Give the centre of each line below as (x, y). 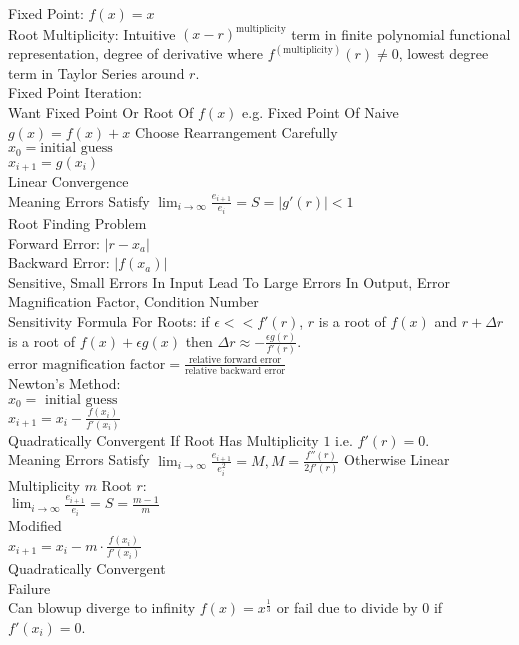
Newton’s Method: (64, 383)
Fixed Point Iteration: (75, 92)
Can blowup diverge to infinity (102, 607)
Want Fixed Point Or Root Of (101, 111)
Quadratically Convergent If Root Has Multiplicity (163, 439)
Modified (35, 524)
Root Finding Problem (77, 223)
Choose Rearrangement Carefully (236, 131)
